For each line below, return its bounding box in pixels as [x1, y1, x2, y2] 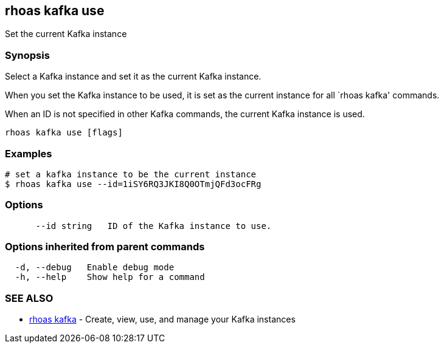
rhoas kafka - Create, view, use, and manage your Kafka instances [29, 314, 296, 325]
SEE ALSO [5, 292, 54, 304]
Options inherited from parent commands [5, 241, 205, 253]
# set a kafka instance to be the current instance [5, 169, 257, 179]
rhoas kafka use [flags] [5, 128, 123, 138]
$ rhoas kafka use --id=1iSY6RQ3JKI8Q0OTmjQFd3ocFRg [5, 179, 262, 189]
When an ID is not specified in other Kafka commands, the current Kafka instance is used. [5, 109, 365, 120]
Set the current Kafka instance [5, 29, 127, 39]
